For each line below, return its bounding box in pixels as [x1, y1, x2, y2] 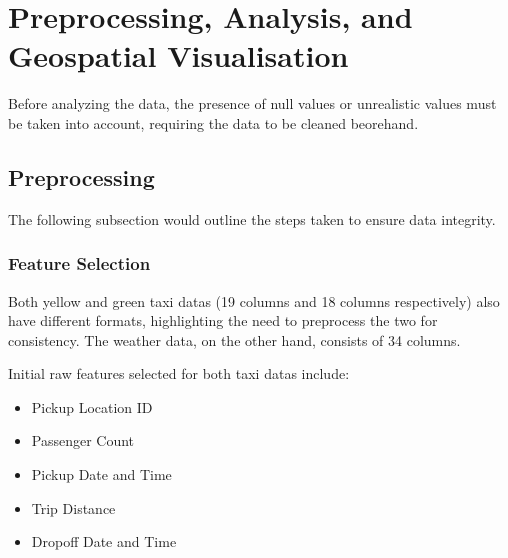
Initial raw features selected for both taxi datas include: [8, 363, 350, 384]
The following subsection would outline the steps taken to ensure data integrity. [8, 208, 496, 229]
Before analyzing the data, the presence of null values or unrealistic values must [8, 93, 497, 114]
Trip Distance [31, 497, 116, 518]
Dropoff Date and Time [31, 531, 177, 552]
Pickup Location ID [31, 396, 153, 417]
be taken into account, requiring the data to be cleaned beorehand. [8, 112, 419, 133]
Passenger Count [31, 430, 135, 451]
